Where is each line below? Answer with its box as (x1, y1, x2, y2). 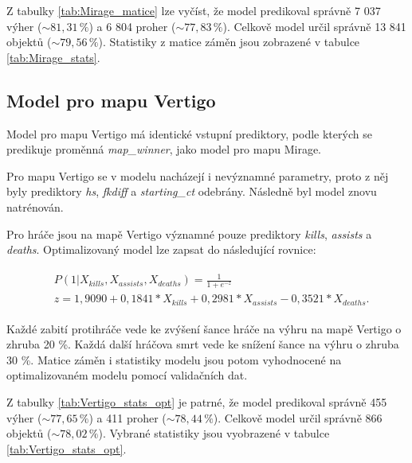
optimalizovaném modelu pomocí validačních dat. (6, 367, 248, 383)
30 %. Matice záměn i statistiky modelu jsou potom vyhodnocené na (6, 351, 342, 368)
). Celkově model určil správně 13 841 (222, 18, 406, 34)
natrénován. (6, 198, 64, 215)
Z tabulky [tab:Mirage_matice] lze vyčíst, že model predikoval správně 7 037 (6, 2, 381, 18)
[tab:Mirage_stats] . (6, 49, 100, 65)
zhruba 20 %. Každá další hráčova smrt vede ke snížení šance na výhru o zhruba (6, 336, 399, 352)
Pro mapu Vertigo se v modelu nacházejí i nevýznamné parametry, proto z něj (6, 167, 389, 184)
